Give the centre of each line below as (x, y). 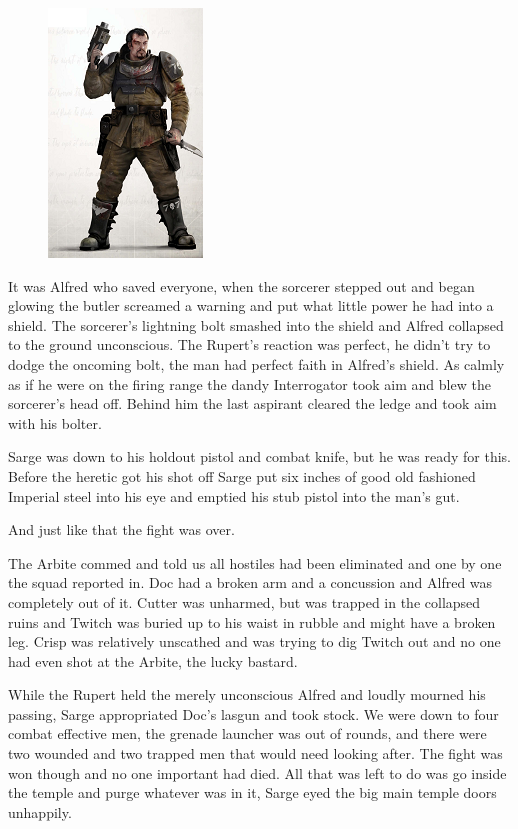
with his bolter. (55, 422)
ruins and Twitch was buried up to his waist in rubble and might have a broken (252, 621)
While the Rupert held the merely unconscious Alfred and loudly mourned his (247, 694)
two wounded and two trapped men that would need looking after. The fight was (255, 753)
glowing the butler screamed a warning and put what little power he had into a (251, 305)
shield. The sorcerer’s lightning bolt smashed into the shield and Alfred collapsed (256, 324)
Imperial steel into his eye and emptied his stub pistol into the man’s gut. (234, 495)
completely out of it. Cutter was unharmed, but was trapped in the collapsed (244, 601)
